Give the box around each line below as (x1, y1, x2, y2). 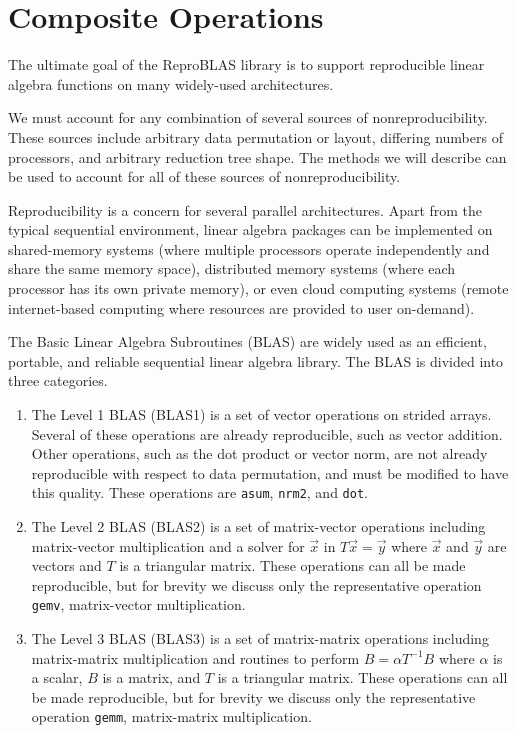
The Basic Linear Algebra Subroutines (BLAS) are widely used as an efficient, (8, 331, 487, 352)
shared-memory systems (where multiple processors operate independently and (8, 238, 490, 259)
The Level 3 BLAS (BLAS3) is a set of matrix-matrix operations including (31, 628, 489, 649)
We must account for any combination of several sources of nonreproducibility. (8, 107, 488, 128)
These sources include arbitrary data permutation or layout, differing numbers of (8, 126, 503, 147)
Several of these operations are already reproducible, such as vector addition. (31, 423, 503, 444)
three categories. (8, 370, 108, 391)
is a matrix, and (102, 667, 201, 688)
